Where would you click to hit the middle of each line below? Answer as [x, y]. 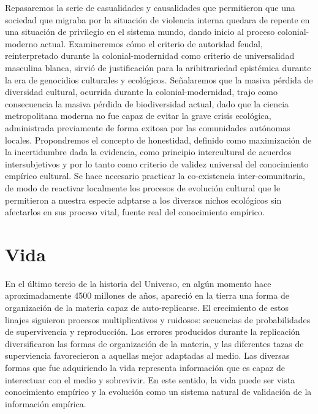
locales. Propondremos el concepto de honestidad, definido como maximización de [158, 140]
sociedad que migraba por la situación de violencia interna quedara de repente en [157, 19]
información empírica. [46, 403]
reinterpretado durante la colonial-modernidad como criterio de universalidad [150, 56]
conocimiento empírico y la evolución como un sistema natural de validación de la [158, 392]
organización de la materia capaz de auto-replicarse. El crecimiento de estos [147, 307]
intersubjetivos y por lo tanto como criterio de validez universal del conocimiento [157, 163]
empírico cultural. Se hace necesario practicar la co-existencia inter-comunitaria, [155, 176]
